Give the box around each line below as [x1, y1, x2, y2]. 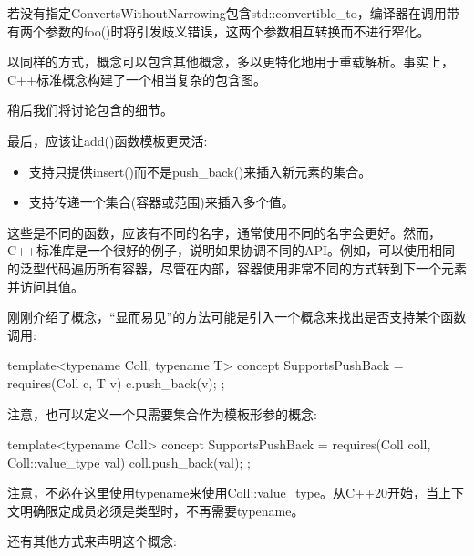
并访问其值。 [7, 276, 84, 295]
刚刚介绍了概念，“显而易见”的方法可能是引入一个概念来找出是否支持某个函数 [7, 307, 467, 326]
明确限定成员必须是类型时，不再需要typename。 [19, 500, 304, 520]
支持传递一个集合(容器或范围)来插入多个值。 [28, 192, 294, 211]
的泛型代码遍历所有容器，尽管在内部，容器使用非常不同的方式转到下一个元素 [7, 258, 467, 277]
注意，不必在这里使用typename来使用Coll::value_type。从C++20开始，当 [7, 483, 438, 502]
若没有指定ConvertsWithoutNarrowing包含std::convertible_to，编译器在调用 [7, 4, 447, 22]
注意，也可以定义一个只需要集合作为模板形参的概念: [7, 404, 317, 423]
